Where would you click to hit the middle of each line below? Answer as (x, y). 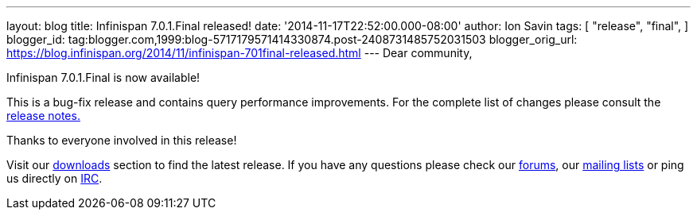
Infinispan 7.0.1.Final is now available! (103, 77)
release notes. (43, 116)
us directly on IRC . (55, 178)
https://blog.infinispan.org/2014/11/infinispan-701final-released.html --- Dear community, (239, 53)
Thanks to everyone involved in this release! (122, 140)
